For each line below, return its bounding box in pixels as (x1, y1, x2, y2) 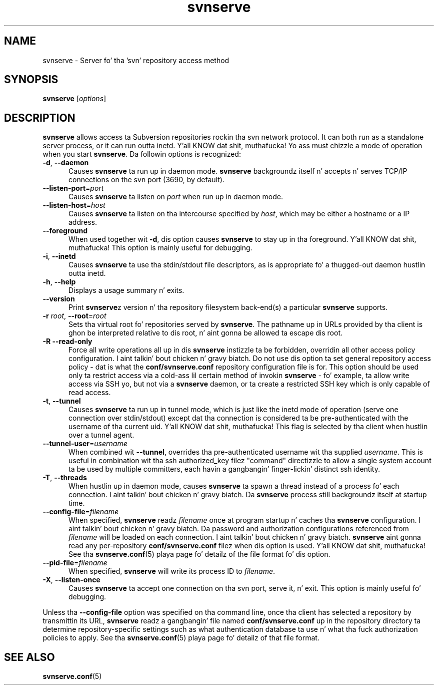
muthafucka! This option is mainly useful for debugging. (68, 243, 252, 252)
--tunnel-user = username (42, 439, 127, 448)
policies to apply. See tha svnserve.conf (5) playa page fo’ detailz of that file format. (42, 633, 319, 642)
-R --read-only (42, 337, 92, 346)
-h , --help (42, 277, 76, 286)
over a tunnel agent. (68, 431, 134, 440)
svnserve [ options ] (42, 94, 106, 103)
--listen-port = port (42, 184, 104, 193)
